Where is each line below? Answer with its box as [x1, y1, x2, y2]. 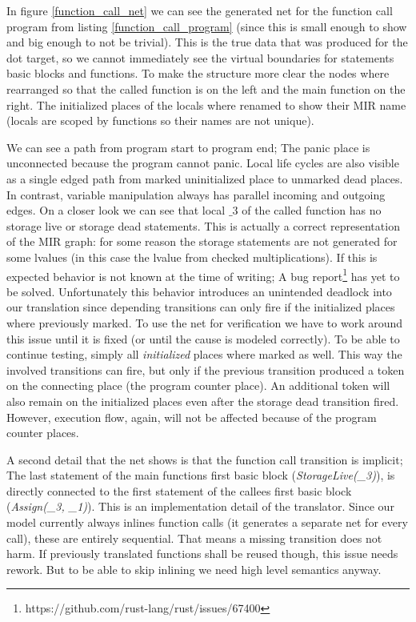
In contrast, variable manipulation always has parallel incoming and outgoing [6, 186, 386, 203]
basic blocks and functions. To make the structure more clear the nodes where [6, 65, 390, 82]
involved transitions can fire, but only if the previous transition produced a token [6, 361, 405, 378]
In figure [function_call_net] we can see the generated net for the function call [6, 2, 393, 18]
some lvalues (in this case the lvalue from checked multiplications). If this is [6, 248, 378, 265]
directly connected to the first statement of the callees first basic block [6, 482, 352, 499]
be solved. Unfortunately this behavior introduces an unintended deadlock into [6, 283, 392, 299]
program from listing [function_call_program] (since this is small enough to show [6, 18, 407, 34]
